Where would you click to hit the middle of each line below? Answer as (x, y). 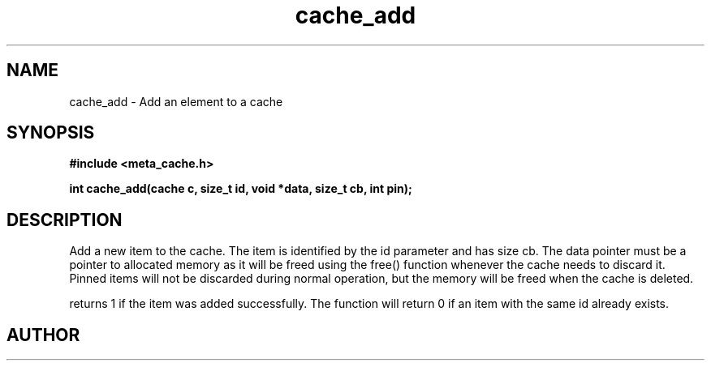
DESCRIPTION (65, 220)
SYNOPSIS (51, 133)
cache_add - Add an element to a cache (176, 101)
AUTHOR (43, 335)
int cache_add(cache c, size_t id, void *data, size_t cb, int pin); (241, 189)
